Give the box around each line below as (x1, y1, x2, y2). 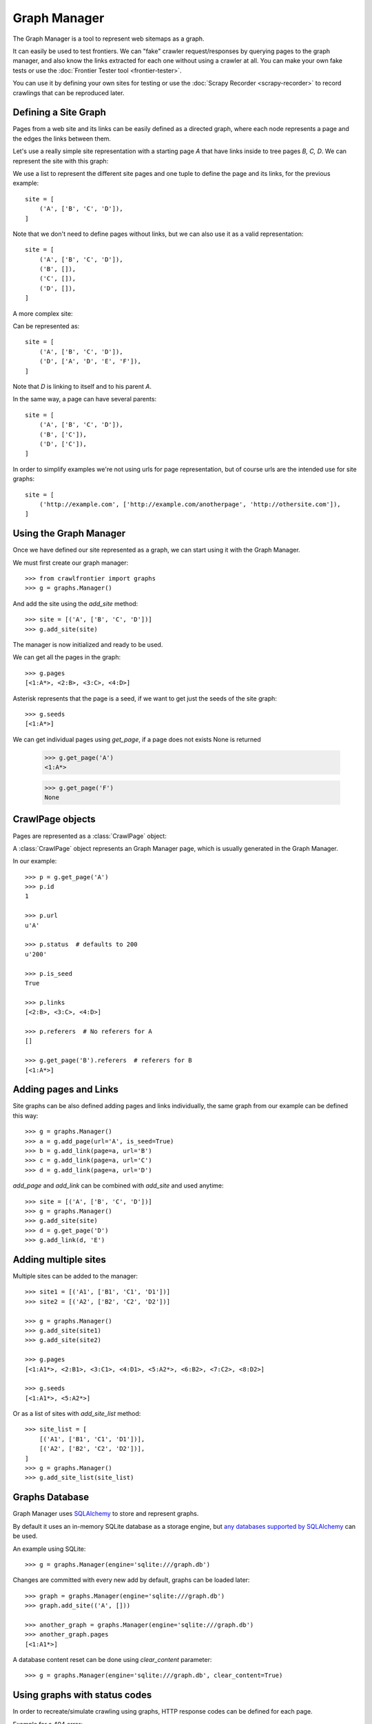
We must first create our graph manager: (12, 559, 129, 567)
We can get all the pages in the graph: (12, 653, 121, 661)
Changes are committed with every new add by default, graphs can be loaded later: (12, 1576, 250, 1584)
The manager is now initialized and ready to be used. (12, 640, 163, 648)
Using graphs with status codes (12, 1690, 152, 1701)
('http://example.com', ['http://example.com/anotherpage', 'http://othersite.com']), (39, 500, 341, 508)
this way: (12, 1111, 39, 1120)
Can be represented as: (12, 322, 80, 330)
